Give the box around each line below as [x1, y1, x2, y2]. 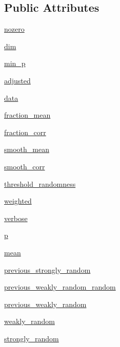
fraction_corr [4, 126, 46, 137]
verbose [4, 212, 28, 223]
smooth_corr [4, 161, 45, 171]
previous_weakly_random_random [4, 281, 116, 292]
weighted [4, 196, 32, 206]
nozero [4, 24, 25, 34]
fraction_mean [4, 110, 51, 120]
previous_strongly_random [4, 264, 91, 275]
